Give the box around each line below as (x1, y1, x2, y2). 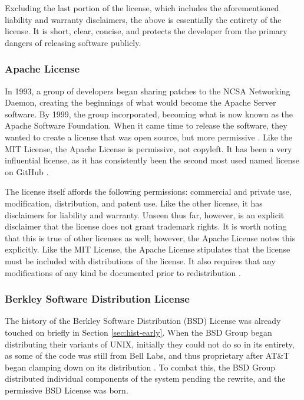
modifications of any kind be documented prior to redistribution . (5, 266, 241, 278)
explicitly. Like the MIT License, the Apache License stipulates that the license (5, 243, 290, 255)
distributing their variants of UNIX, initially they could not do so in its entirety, (5, 337, 295, 350)
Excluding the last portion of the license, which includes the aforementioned (5, 2, 279, 14)
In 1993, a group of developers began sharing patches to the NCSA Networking (5, 84, 290, 97)
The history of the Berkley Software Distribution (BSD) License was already (5, 314, 281, 327)
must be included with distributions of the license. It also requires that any (5, 254, 276, 267)
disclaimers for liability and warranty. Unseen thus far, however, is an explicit (5, 208, 285, 221)
